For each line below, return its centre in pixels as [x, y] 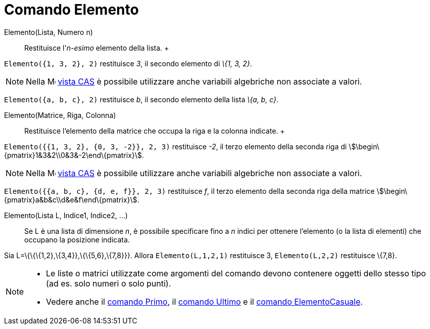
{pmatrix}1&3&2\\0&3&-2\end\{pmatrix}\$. [74, 155]
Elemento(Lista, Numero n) [49, 32]
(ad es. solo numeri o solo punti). [109, 283]
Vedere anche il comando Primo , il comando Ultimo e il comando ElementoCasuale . [204, 301]
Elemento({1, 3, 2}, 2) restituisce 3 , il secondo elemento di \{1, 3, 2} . [128, 63]
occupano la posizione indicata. [77, 239]
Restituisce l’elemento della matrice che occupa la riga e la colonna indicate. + [155, 131]
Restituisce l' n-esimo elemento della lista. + [97, 48]
